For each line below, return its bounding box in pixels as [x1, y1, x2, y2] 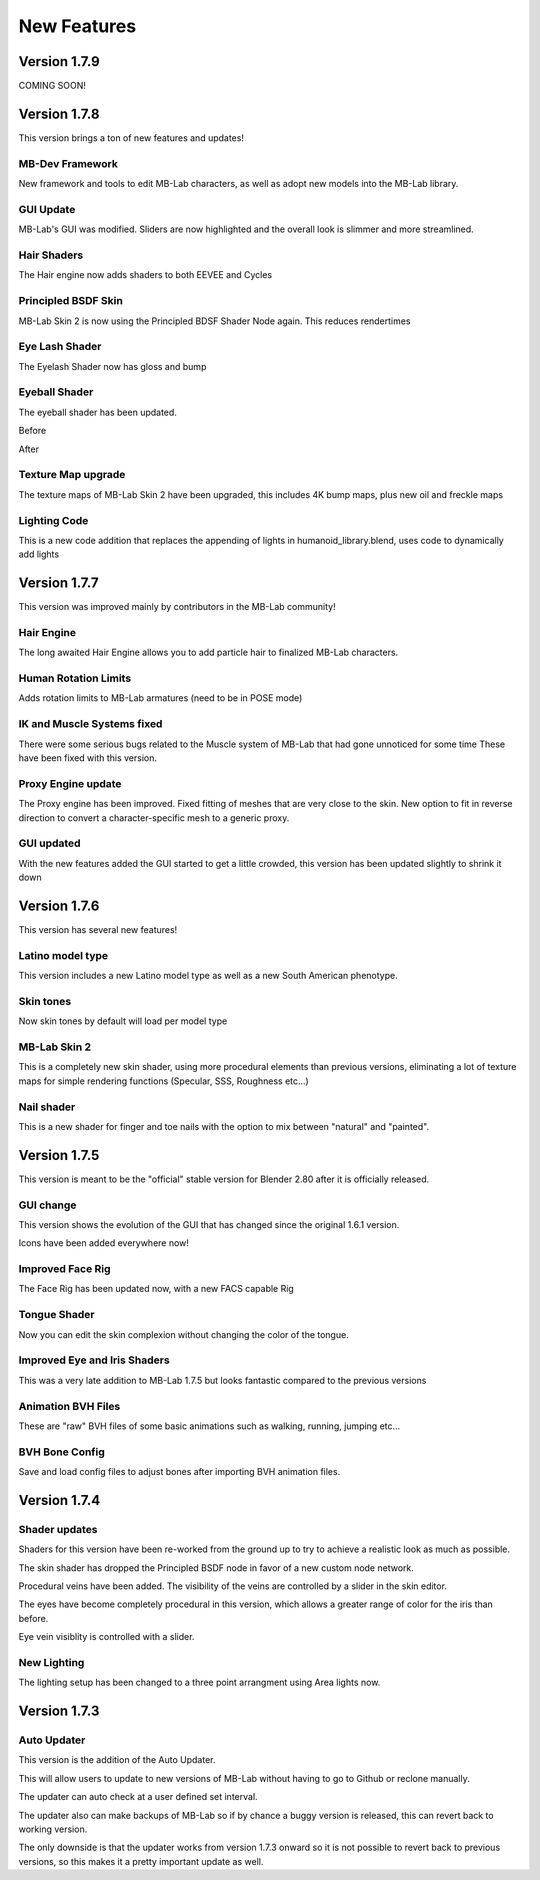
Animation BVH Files [18, 1399, 121, 1413]
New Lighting [18, 1655, 85, 1669]
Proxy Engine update [18, 776, 122, 790]
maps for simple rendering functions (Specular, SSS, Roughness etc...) [18, 1075, 309, 1087]
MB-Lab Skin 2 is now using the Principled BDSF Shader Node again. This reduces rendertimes [18, 315, 411, 327]
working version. [18, 1823, 88, 1835]
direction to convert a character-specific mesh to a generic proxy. [18, 811, 290, 824]
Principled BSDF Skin [18, 294, 124, 308]
